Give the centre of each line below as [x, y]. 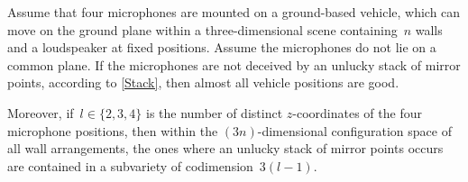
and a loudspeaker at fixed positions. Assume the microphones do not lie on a [222, 47]
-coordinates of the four [357, 112]
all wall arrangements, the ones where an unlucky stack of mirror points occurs [225, 148]
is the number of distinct [215, 112]
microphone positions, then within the [113, 130]
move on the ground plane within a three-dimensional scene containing [202, 29]
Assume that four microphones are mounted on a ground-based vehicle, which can [234, 12]
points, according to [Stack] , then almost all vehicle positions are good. [203, 82]
